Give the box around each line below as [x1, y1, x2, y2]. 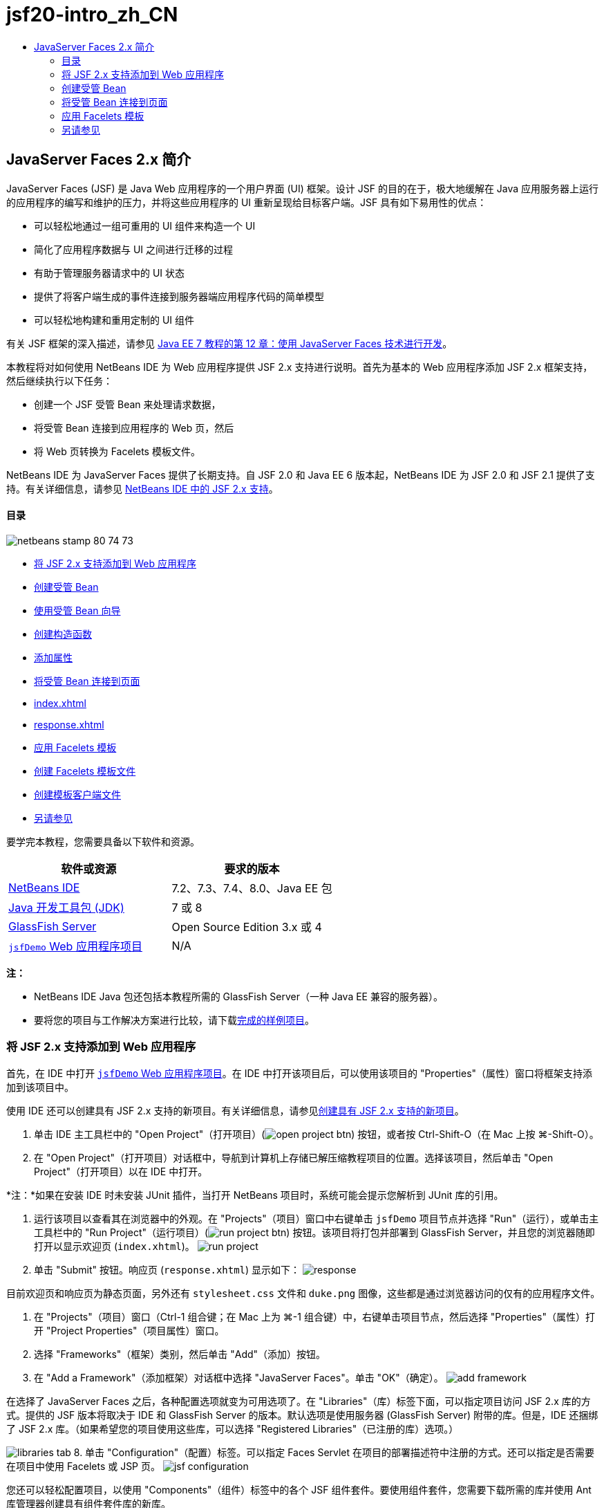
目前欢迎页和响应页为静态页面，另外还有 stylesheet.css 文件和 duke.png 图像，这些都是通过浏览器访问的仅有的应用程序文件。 [6, 1287, 601, 1299]
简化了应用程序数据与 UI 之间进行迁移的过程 [34, 243, 234, 255]
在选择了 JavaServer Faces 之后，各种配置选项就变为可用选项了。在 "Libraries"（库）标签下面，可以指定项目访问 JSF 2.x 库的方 [6, 1395, 591, 1407]
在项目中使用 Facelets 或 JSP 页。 [6, 1460, 160, 1472]
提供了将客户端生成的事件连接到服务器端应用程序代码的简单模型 [34, 290, 324, 302]
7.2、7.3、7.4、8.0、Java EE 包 [171, 881, 332, 895]
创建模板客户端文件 [34, 788, 121, 800]
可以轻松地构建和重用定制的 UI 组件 [34, 313, 195, 326]
